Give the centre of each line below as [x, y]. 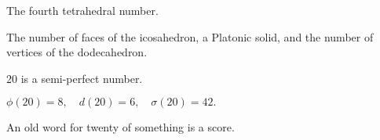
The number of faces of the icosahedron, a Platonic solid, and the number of [190, 36]
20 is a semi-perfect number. [75, 78]
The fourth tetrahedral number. [82, 10]
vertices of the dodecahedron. [77, 52]
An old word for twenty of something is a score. [121, 127]
